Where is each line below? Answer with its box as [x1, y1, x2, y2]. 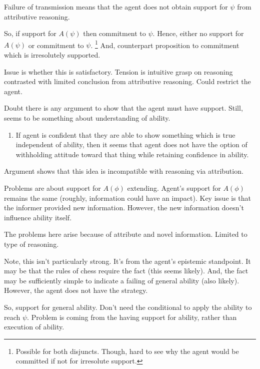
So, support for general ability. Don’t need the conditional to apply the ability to [4, 301, 252, 312]
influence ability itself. [4, 212, 72, 222]
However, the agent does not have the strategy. [4, 285, 148, 295]
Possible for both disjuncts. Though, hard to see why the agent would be [15, 345, 239, 356]
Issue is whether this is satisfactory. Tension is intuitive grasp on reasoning [4, 66, 233, 77]
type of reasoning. [4, 238, 59, 249]
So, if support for [4, 28, 56, 39]
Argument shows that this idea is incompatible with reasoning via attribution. [4, 166, 243, 176]
